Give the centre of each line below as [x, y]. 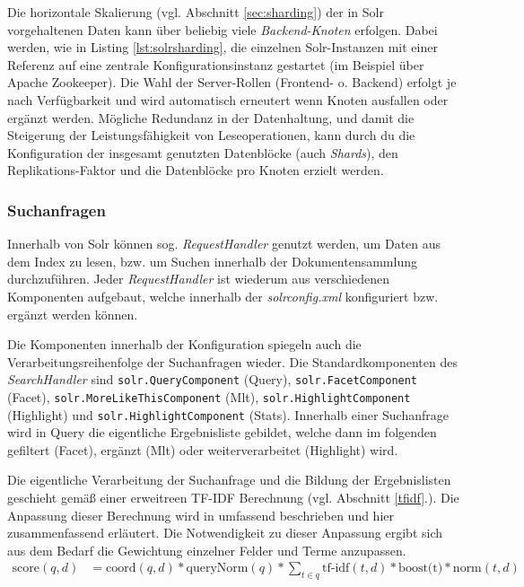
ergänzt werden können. [73, 314]
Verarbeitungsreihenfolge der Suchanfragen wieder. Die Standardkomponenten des [232, 361]
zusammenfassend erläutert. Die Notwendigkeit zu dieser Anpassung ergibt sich [225, 533]
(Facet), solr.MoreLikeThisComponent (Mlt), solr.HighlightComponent [209, 396]
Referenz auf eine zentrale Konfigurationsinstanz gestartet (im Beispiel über [216, 64]
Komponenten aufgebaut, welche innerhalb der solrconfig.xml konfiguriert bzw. [223, 296]
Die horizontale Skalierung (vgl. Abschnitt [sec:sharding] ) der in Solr [196, 12]
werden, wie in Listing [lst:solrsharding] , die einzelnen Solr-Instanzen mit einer [223, 47]
